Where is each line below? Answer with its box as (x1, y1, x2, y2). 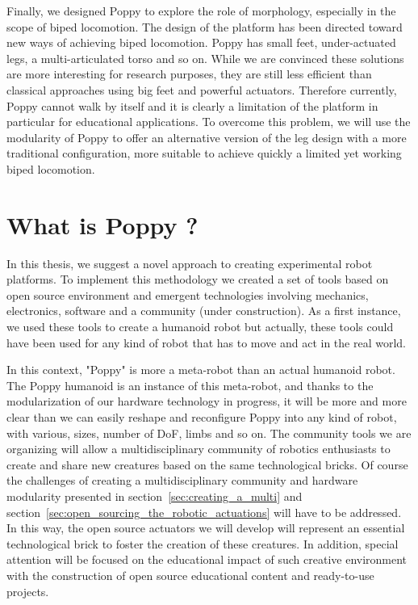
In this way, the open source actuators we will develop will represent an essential (6, 519, 405, 536)
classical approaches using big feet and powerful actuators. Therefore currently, (6, 81, 397, 98)
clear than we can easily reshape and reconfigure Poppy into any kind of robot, (6, 409, 397, 425)
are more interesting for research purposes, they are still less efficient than (6, 65, 372, 82)
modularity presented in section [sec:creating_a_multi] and (6, 487, 303, 504)
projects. (6, 582, 49, 599)
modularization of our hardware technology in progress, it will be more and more (6, 393, 407, 410)
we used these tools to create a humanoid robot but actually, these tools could (6, 318, 394, 335)
